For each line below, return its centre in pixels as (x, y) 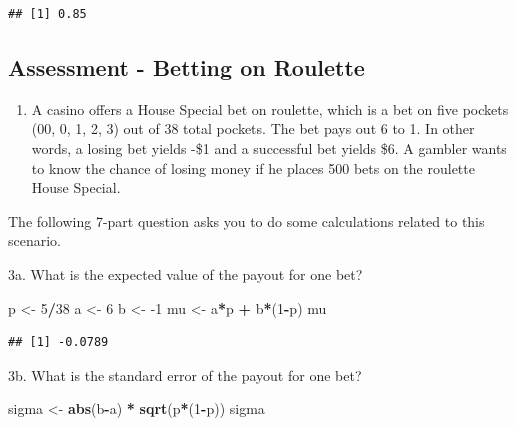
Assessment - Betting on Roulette (186, 66)
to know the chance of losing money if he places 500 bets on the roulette (253, 167)
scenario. (35, 240)
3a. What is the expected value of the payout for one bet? (185, 273)
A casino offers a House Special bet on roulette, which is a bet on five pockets (270, 108)
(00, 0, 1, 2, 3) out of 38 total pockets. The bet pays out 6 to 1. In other (253, 128)
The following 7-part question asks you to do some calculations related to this (246, 220)
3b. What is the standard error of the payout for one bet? (185, 374)
